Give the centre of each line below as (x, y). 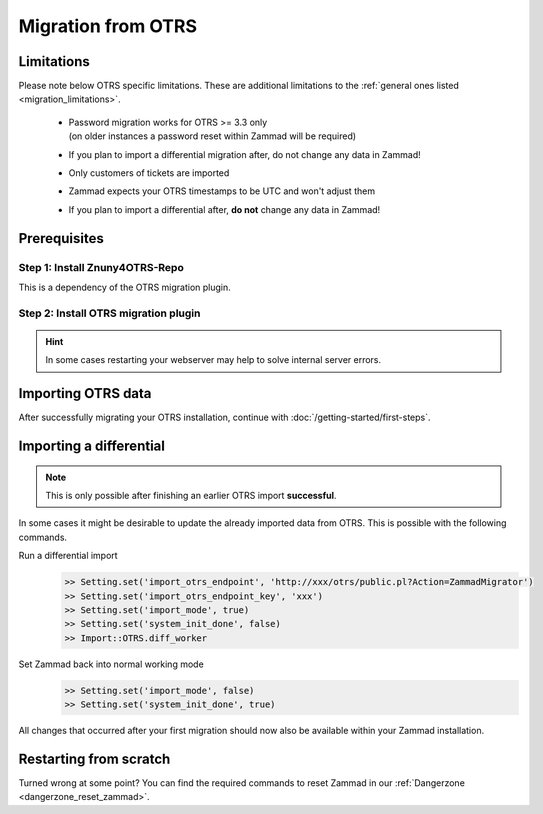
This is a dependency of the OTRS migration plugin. (125, 287)
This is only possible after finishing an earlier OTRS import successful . (191, 495)
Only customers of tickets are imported (149, 173)
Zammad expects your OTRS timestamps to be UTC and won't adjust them (221, 191)
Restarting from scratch (94, 758)
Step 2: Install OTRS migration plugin (109, 313)
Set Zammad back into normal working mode (111, 664)
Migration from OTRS (108, 26)
